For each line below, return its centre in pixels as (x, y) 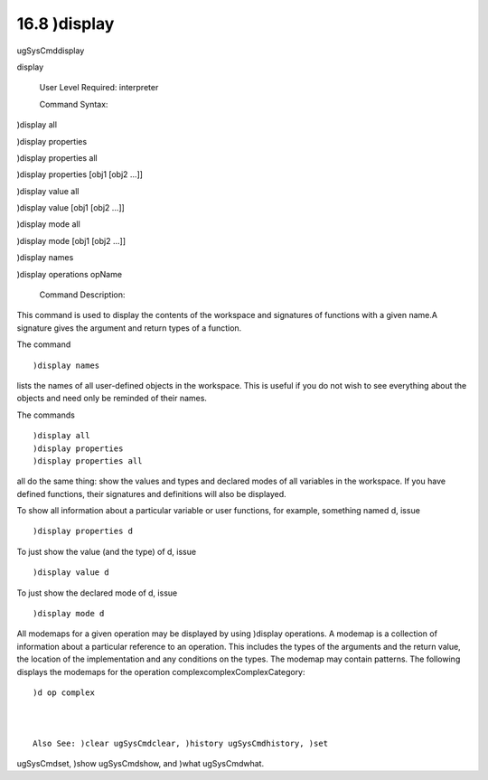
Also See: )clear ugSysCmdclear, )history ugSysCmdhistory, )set (181, 743)
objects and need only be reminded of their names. (112, 399)
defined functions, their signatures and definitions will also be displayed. (151, 493)
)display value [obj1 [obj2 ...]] (71, 208)
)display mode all (48, 224)
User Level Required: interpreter (99, 88)
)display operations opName (69, 274)
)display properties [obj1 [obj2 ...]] (80, 174)
